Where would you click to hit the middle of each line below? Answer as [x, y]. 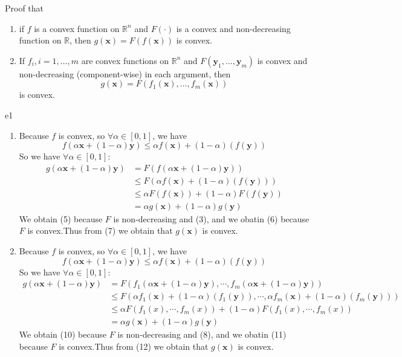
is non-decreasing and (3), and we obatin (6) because [211, 218]
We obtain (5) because [61, 218]
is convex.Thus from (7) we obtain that [100, 230]
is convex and [282, 60]
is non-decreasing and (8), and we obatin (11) [202, 334]
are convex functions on [125, 60]
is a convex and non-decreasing [233, 28]
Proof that [24, 8]
